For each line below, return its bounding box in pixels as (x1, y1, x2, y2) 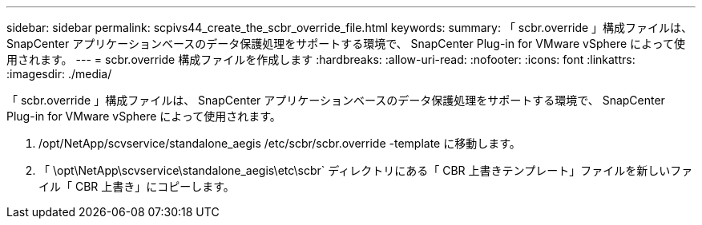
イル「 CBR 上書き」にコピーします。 (38, 180, 235, 193)
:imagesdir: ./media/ (6, 67, 112, 81)
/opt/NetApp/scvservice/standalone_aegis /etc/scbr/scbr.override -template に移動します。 (38, 136, 521, 150)
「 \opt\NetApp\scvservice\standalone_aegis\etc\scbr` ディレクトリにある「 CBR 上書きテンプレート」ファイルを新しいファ (38, 164, 693, 177)
